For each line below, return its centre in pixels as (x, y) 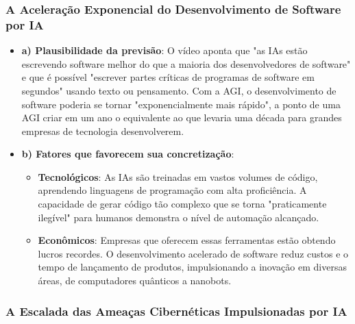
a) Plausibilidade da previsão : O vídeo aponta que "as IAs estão (164, 50)
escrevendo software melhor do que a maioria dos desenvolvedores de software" (186, 63)
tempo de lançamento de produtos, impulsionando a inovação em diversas (192, 267)
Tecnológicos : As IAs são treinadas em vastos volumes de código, (178, 176)
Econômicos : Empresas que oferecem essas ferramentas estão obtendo (187, 240)
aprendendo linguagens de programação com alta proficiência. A (172, 190)
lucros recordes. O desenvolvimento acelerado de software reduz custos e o (193, 253)
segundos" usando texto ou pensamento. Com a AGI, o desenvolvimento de (179, 90)
